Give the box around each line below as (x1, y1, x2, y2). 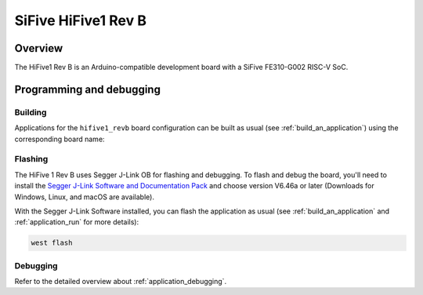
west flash (31, 239, 73, 247)
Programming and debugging (14, 82, 161, 96)
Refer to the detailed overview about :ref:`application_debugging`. (14, 277, 227, 286)
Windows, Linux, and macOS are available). (14, 192, 154, 202)
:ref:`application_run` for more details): (14, 217, 139, 227)
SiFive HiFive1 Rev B (14, 12, 146, 29)
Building (14, 107, 47, 118)
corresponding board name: (14, 134, 105, 144)
